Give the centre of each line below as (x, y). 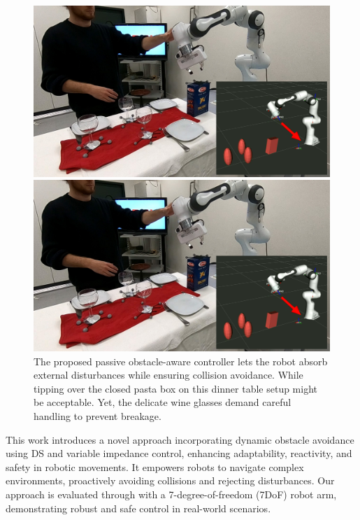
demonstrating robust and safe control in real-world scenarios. (138, 508)
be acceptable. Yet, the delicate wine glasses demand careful (163, 402)
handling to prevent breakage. (98, 415)
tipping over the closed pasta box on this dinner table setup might (176, 388)
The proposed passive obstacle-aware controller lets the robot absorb (181, 361)
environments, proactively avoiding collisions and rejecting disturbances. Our (170, 480)
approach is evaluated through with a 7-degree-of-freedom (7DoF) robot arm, (171, 494)
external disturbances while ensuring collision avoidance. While (168, 375)
